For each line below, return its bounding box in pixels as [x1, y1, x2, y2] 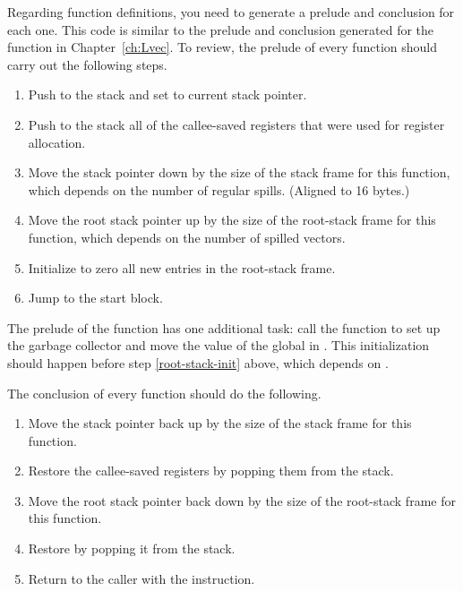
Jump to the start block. [28, 288, 163, 307]
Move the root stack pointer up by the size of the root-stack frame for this [28, 210, 436, 229]
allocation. [28, 133, 86, 151]
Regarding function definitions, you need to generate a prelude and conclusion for [7, 3, 455, 21]
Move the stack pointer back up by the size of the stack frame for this [28, 414, 412, 433]
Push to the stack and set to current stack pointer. [28, 85, 307, 104]
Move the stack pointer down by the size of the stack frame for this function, [28, 163, 450, 182]
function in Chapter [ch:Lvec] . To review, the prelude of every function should [7, 38, 437, 56]
